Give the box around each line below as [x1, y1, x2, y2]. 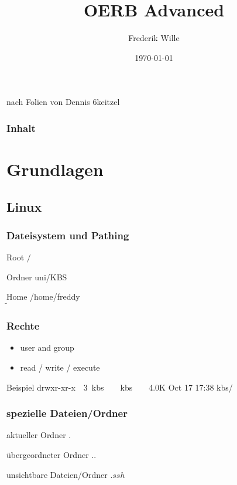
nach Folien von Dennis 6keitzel [6, 96, 120, 108]
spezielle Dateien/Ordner [6, 406, 128, 420]
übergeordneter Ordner [6, 448, 89, 460]
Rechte [6, 318, 40, 333]
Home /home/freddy [6, 290, 80, 303]
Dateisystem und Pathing [6, 228, 129, 242]
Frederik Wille [128, 32, 180, 44]
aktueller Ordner [6, 429, 66, 441]
